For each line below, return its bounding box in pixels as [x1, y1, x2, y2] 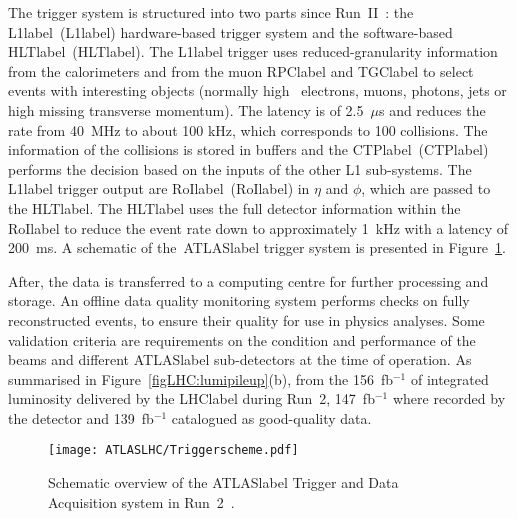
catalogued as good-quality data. [171, 407, 372, 428]
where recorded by [392, 388, 506, 409]
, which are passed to [361, 178, 491, 199]
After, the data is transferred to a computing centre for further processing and [8, 270, 489, 291]
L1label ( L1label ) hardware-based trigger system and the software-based [8, 21, 453, 42]
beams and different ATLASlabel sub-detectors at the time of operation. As [8, 349, 472, 370]
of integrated [410, 368, 489, 389]
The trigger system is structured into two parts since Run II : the [8, 2, 414, 22]
